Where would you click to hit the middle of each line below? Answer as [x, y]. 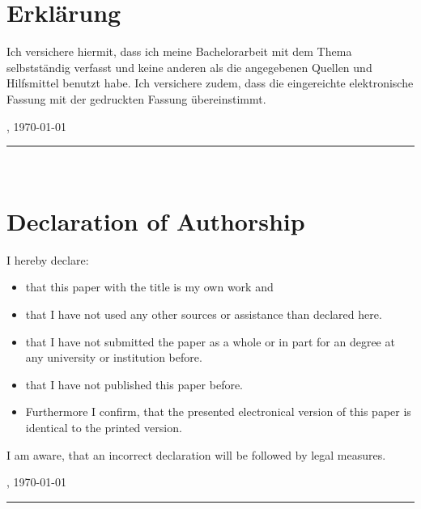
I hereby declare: [48, 259]
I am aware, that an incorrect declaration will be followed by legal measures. [196, 454]
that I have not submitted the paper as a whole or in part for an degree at [210, 341]
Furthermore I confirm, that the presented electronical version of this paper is [218, 411]
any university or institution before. [114, 357]
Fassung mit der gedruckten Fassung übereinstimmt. [136, 98]
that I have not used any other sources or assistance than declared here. [204, 314]
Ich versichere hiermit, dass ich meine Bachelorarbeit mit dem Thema [179, 51]
